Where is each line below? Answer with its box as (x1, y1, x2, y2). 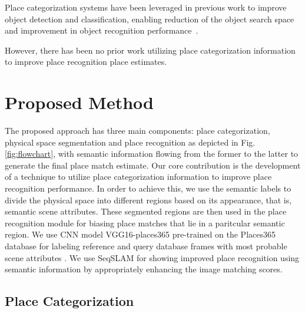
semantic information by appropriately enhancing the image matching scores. (5, 263, 283, 275)
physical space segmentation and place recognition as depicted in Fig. (5, 136, 256, 148)
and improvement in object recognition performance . (5, 24, 198, 37)
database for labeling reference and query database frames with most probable (5, 240, 287, 252)
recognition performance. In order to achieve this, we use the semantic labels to (5, 182, 291, 195)
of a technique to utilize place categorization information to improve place (5, 170, 272, 183)
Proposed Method (5, 90, 154, 114)
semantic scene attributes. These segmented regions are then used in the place (5, 205, 287, 218)
